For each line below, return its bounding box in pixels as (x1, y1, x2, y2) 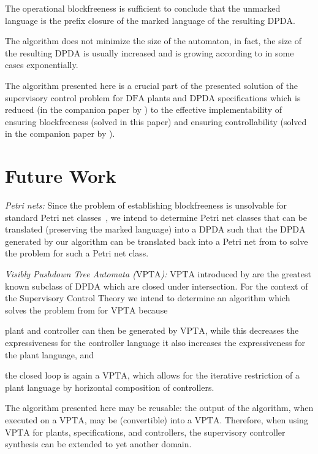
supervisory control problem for (5, 91, 123, 104)
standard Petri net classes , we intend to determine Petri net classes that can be (5, 210, 307, 223)
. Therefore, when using (219, 413, 308, 426)
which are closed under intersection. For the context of (103, 279, 308, 292)
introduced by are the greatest (197, 267, 311, 280)
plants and (147, 91, 187, 104)
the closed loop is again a (5, 369, 100, 382)
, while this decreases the (205, 324, 299, 337)
